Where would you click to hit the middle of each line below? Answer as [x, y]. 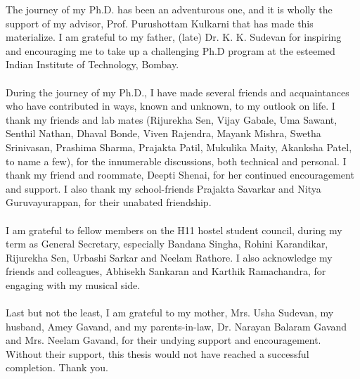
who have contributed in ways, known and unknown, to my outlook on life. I [171, 106]
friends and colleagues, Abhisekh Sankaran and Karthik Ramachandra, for [166, 271]
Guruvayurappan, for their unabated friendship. [109, 202]
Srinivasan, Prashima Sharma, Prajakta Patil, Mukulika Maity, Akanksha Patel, [179, 147]
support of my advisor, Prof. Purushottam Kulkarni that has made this [160, 23]
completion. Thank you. [57, 367]
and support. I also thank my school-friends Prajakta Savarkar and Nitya [163, 188]
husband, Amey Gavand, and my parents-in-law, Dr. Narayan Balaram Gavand [176, 326]
